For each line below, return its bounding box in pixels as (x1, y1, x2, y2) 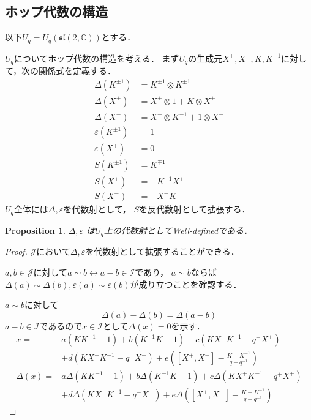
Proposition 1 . (5, 223, 66, 236)
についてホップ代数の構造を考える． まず (13, 51, 179, 64)
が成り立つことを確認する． (130, 277, 242, 290)
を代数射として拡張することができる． (85, 245, 239, 258)
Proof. (5, 245, 28, 258)
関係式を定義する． (39, 64, 116, 77)
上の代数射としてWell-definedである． (103, 223, 253, 236)
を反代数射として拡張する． (139, 203, 250, 216)
